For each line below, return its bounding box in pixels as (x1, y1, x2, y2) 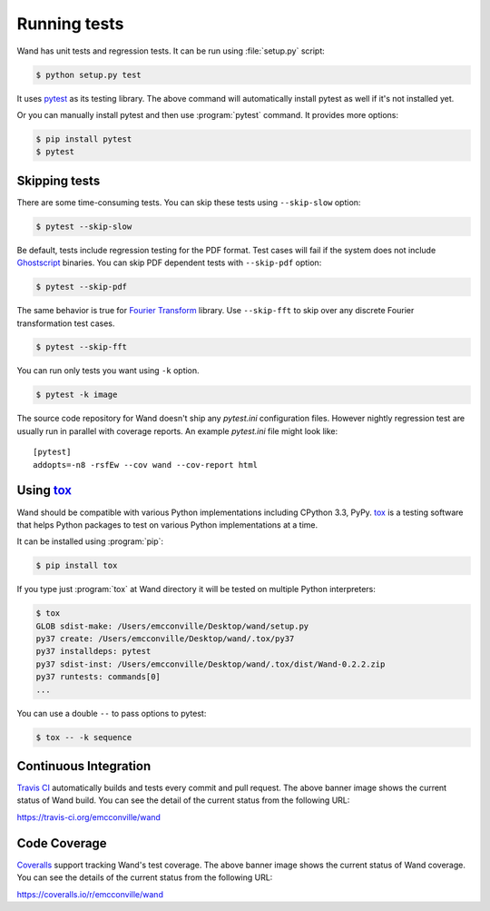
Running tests (16, 14, 124, 34)
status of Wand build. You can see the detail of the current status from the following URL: (16, 795, 350, 806)
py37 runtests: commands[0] (35, 672, 161, 682)
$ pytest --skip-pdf (35, 282, 127, 292)
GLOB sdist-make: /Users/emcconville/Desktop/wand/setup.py (35, 620, 309, 631)
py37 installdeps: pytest (35, 646, 152, 657)
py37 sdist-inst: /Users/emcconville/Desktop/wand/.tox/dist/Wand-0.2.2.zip (35, 658, 386, 669)
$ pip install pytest (35, 134, 132, 144)
